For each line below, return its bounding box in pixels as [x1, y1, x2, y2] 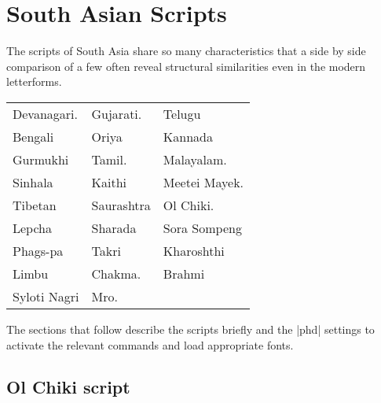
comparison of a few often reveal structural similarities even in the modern [6, 57, 366, 74]
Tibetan [13, 195, 57, 214]
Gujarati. [91, 104, 142, 123]
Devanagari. [13, 104, 78, 123]
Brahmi [163, 264, 205, 283]
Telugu [163, 104, 201, 123]
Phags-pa [13, 241, 64, 260]
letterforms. [6, 73, 62, 90]
